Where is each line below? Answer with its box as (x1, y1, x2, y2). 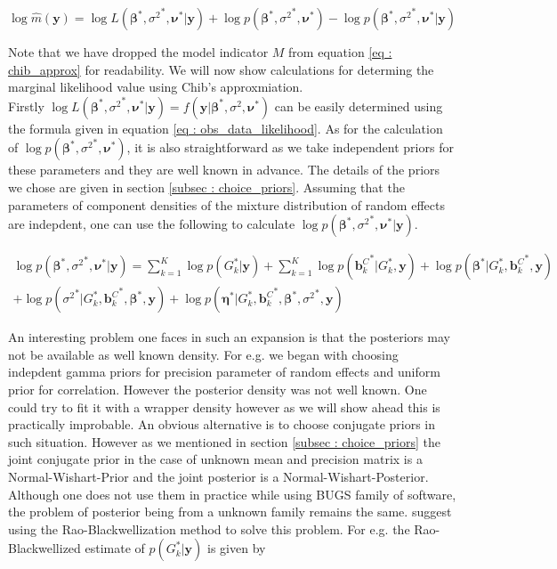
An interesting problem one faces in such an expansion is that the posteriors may (8, 328, 450, 346)
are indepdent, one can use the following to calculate (8, 215, 295, 233)
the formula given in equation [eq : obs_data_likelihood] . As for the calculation (8, 118, 443, 137)
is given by (207, 539, 266, 557)
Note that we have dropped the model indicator (8, 43, 269, 61)
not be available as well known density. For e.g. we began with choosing (8, 345, 399, 363)
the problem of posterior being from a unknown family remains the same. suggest (8, 502, 452, 521)
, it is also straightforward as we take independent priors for (126, 138, 454, 157)
